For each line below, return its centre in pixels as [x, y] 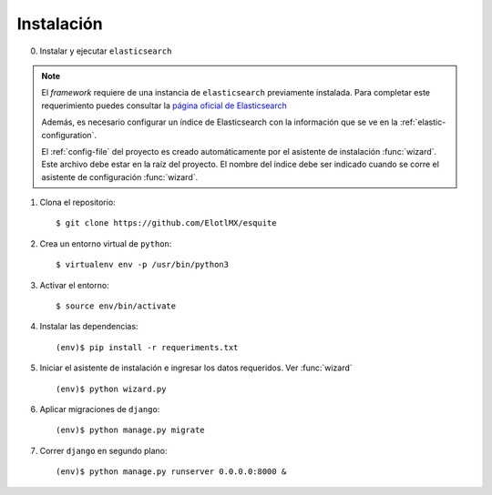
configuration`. [69, 135]
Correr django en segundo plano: [103, 450]
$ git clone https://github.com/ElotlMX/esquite [166, 223]
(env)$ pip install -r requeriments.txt [147, 347]
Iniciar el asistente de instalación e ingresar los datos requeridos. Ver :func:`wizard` [196, 368]
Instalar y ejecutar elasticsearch [106, 51]
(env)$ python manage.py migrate [130, 430]
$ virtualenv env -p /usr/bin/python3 [143, 265]
